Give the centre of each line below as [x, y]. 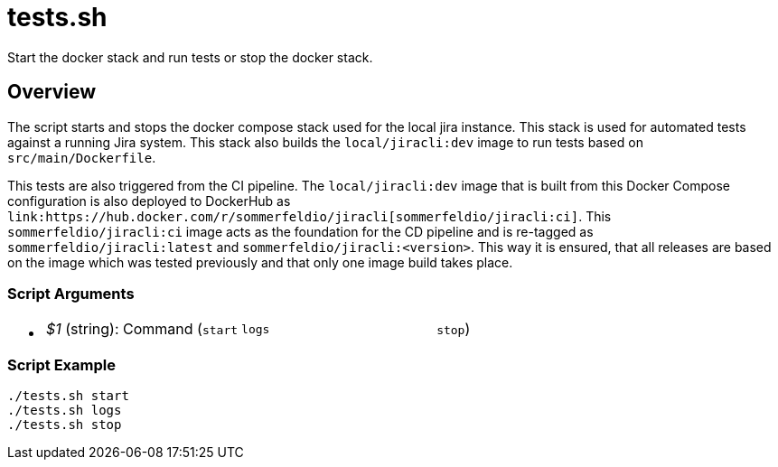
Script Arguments [71, 293]
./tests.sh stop [65, 425]
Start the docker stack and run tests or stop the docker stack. [190, 57]
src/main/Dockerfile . [82, 157]
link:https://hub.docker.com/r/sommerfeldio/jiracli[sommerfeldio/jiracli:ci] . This [309, 216]
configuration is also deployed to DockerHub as [149, 201]
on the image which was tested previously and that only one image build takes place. [260, 262]
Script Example [61, 364]
